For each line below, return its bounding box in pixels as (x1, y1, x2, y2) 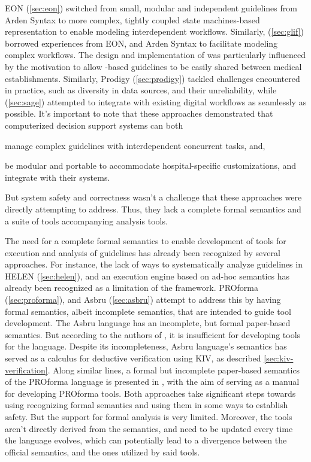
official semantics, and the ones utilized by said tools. (5, 445, 200, 458)
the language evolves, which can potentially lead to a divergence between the (5, 434, 287, 446)
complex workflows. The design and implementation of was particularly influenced (5, 48, 306, 61)
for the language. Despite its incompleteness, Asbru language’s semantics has (5, 340, 287, 352)
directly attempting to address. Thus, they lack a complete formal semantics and (5, 202, 301, 215)
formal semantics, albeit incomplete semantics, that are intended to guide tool (5, 305, 291, 317)
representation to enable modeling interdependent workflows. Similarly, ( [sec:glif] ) (5, 25, 304, 38)
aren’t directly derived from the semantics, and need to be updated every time (5, 422, 293, 434)
